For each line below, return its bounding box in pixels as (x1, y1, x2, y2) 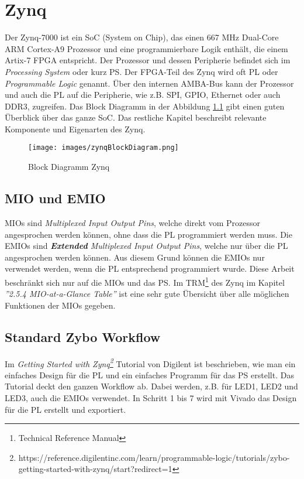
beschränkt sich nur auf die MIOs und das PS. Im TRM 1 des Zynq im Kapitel (5, 274, 285, 288)
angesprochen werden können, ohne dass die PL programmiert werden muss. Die (5, 228, 292, 240)
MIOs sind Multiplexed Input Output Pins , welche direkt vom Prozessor (5, 216, 261, 228)
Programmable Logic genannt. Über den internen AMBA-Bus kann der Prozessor (5, 77, 294, 89)
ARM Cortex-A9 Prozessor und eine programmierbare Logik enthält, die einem (5, 42, 288, 54)
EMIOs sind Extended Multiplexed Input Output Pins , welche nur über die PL (5, 239, 288, 252)
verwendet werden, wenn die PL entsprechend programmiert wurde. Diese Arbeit (5, 262, 295, 275)
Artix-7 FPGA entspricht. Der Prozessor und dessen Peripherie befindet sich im (5, 54, 291, 66)
